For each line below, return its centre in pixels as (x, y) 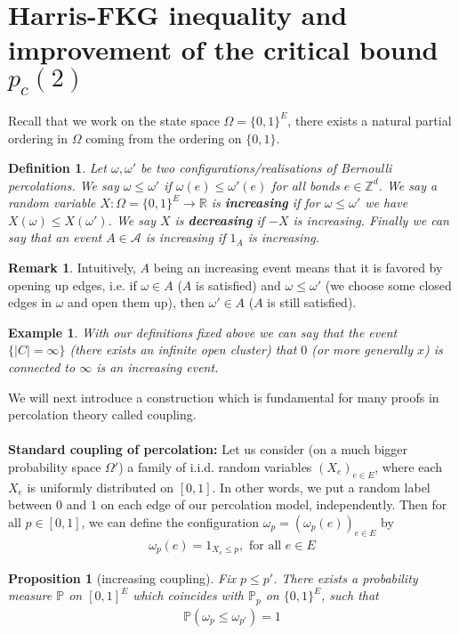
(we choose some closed (388, 284)
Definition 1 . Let (57, 168)
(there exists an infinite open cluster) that (183, 350)
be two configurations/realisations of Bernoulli (266, 168)
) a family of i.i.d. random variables (215, 467)
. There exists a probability (346, 577)
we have (387, 203)
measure (30, 595)
